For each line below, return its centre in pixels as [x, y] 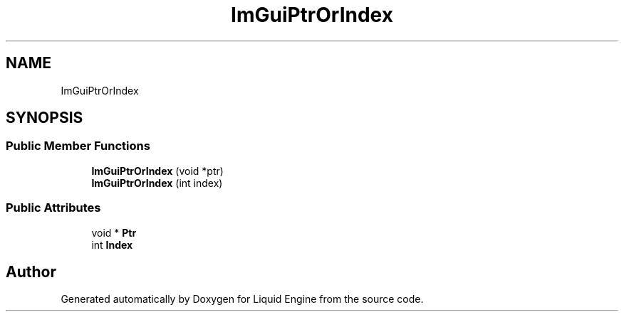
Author [31, 272]
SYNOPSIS [45, 118]
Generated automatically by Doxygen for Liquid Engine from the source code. [242, 299]
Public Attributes [53, 208]
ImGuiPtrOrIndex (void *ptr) [157, 171]
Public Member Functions [78, 146]
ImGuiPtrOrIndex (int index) [157, 183]
